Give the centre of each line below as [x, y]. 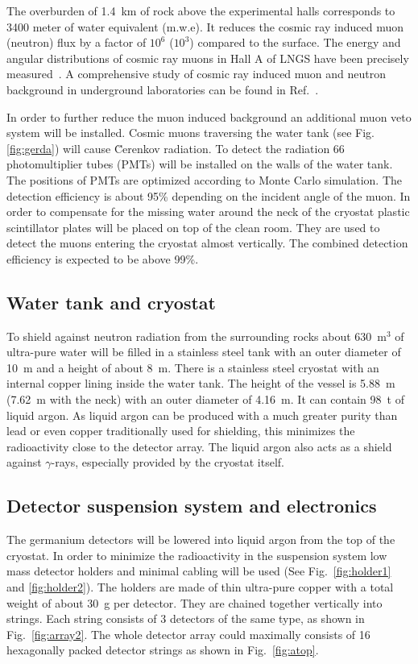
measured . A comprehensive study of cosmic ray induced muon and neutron [197, 74]
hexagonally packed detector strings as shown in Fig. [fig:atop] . [163, 650]
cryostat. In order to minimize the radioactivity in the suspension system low [197, 555]
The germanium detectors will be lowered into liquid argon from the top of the [201, 539]
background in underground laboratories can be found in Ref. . [163, 89]
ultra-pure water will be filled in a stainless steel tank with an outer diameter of [204, 352]
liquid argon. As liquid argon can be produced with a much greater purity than [202, 415]
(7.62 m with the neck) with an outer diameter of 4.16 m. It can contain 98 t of [205, 399]
